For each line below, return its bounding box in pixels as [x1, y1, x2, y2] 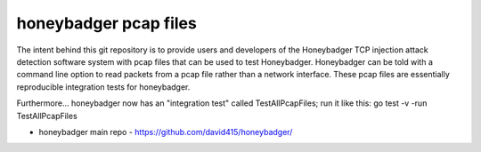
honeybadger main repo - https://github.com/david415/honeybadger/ [38, 126, 293, 137]
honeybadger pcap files [16, 13, 198, 33]
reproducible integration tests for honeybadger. [16, 81, 191, 92]
